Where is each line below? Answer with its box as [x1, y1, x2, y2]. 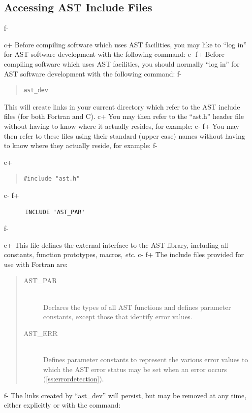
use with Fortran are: [4, 259, 68, 269]
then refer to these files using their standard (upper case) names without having [4, 130, 245, 141]
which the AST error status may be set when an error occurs [43, 364, 227, 374]
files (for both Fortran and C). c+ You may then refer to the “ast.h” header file [4, 111, 244, 121]
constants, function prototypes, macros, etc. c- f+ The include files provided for [4, 249, 244, 260]
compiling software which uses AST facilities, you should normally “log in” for [4, 58, 240, 69]
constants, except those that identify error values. [43, 311, 192, 322]
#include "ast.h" [23, 175, 80, 183]
